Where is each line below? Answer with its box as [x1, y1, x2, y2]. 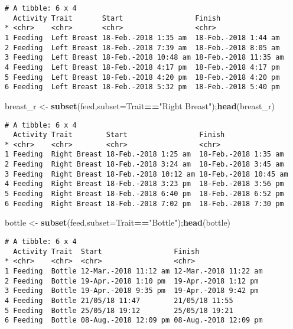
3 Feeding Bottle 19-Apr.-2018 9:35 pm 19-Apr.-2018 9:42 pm [5, 286, 259, 295]
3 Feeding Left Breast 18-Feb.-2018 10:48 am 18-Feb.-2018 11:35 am [5, 53, 284, 62]
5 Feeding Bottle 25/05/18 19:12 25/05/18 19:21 [5, 306, 233, 315]
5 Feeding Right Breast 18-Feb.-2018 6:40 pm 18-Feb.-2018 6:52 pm [5, 190, 284, 198]
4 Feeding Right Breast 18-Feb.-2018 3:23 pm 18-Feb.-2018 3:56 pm [5, 180, 284, 188]
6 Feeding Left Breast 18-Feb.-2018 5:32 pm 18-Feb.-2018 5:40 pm [5, 83, 280, 92]
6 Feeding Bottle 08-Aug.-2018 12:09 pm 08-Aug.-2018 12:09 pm [5, 316, 263, 325]
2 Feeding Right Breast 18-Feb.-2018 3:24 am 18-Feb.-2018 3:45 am [5, 160, 284, 169]
